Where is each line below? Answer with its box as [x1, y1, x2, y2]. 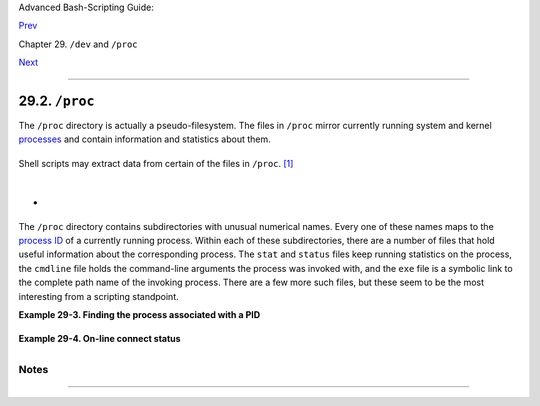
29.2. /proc [18, 92, 95, 109]
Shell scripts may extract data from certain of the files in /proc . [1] [18, 157, 294, 169]
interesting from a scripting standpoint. [18, 290, 179, 302]
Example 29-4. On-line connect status [18, 333, 181, 345]
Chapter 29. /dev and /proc [18, 38, 139, 50]
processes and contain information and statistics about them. [18, 133, 272, 145]
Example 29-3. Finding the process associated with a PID [18, 308, 261, 320]
